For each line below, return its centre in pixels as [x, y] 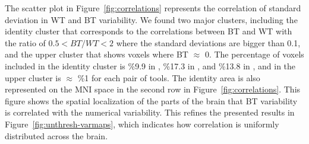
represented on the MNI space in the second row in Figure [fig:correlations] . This [153, 89]
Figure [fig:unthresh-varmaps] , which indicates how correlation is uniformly [142, 124]
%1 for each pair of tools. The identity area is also [169, 77]
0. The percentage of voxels [254, 54]
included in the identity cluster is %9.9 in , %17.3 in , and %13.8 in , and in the [150, 65]
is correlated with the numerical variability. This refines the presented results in [150, 112]
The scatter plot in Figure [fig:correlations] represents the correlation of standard [153, 8]
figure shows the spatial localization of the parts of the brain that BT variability [151, 100]
